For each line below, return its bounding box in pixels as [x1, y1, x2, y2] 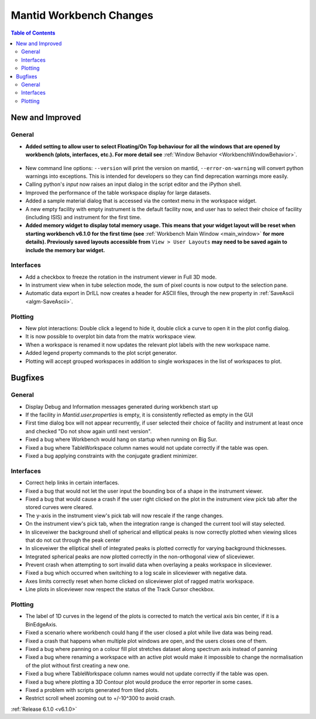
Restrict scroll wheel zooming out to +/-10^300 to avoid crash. [25, 695, 176, 702]
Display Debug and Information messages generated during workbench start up [25, 403, 218, 410]
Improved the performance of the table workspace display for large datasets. [25, 189, 211, 196]
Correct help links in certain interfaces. [25, 479, 119, 486]
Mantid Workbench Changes [11, 9, 153, 22]
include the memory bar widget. [25, 246, 105, 253]
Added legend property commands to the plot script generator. [25, 350, 177, 357]
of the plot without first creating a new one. [25, 662, 130, 669]
